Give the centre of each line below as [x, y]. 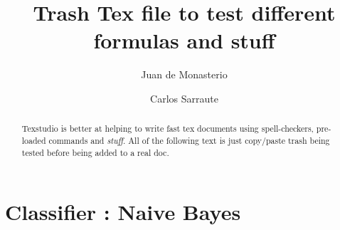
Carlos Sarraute [184, 98]
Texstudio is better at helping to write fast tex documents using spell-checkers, [168, 129]
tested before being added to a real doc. [95, 152]
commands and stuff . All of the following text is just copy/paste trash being [189, 140]
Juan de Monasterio [184, 74]
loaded [34, 140]
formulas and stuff [184, 40]
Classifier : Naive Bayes [123, 212]
